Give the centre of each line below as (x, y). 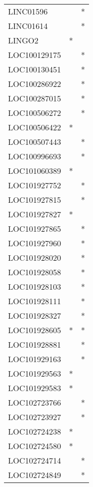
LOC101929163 (35, 359)
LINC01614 (28, 26)
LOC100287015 (35, 98)
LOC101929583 (35, 388)
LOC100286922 (35, 84)
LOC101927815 (35, 200)
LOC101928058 (35, 272)
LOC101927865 (35, 229)
